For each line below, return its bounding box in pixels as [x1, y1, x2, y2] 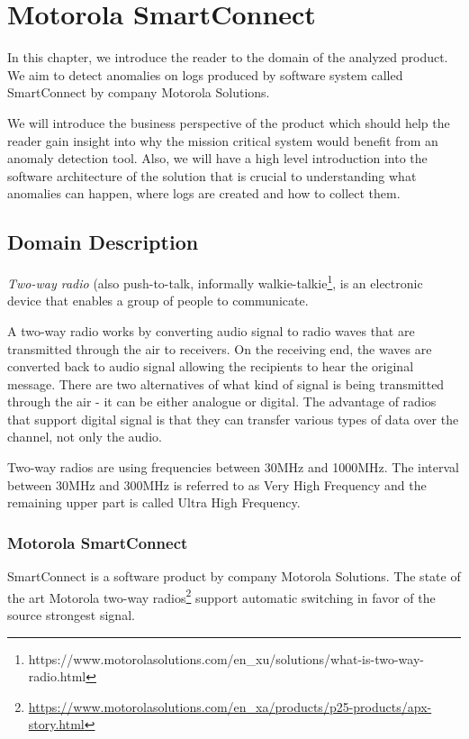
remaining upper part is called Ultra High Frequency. [7, 493, 301, 512]
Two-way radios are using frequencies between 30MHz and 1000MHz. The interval [7, 458, 460, 477]
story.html [28, 715, 85, 734]
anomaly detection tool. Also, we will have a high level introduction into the [7, 149, 428, 168]
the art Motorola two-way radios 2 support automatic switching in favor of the [7, 585, 436, 607]
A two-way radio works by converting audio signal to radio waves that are [7, 321, 415, 340]
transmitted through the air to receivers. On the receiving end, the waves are [7, 339, 432, 358]
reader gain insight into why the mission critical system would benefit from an [7, 131, 438, 150]
